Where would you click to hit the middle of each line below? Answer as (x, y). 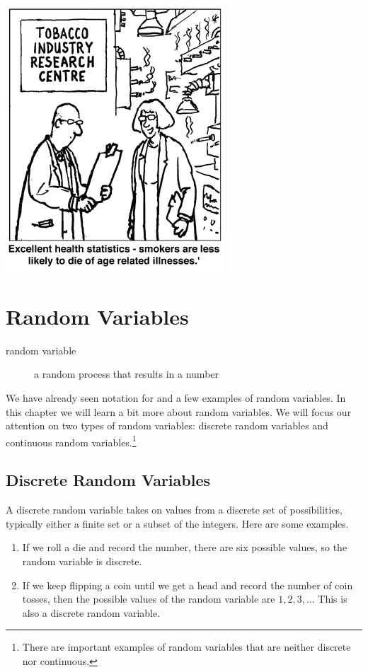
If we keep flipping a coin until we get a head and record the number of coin (188, 585)
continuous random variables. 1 (71, 441)
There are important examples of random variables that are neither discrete (186, 647)
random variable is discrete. (82, 561)
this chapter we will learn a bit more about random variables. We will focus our (179, 411)
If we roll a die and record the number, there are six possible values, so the (185, 547)
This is (333, 599)
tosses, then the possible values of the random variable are (149, 599)
